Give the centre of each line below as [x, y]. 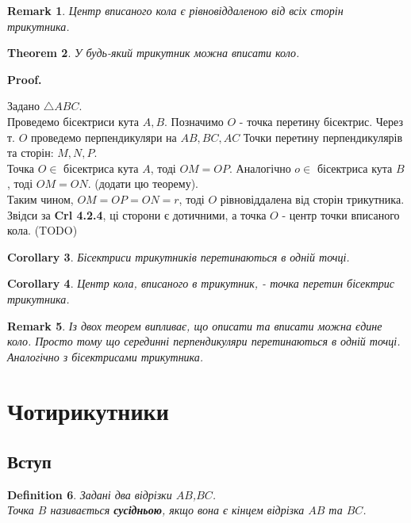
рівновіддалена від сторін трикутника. [312, 199]
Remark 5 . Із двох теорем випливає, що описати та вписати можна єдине [195, 325]
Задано [24, 106]
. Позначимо [194, 121]
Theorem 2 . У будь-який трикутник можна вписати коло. [154, 53]
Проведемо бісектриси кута [73, 121]
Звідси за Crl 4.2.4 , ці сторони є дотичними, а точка [137, 214]
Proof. [25, 79]
